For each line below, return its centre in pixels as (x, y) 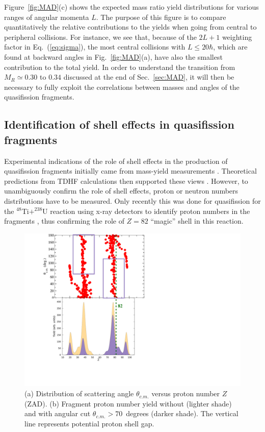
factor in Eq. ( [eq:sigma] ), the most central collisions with (95, 47)
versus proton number (186, 393)
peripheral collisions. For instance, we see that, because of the (100, 37)
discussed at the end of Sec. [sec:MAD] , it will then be (149, 77)
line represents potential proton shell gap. (89, 423)
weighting (237, 37)
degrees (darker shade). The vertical (182, 413)
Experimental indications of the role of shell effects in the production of (116, 161)
